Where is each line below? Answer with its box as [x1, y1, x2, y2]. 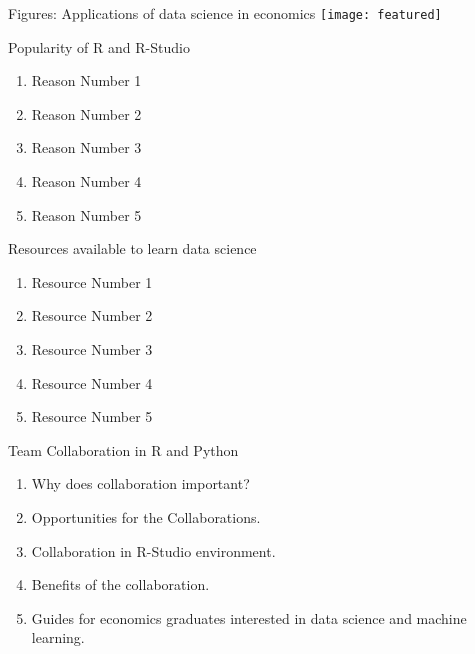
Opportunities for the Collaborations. [31, 506, 261, 527]
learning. [31, 627, 85, 648]
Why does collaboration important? [31, 473, 250, 494]
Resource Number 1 [31, 271, 153, 292]
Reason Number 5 [31, 204, 142, 225]
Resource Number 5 [31, 406, 153, 427]
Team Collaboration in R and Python [8, 439, 239, 460]
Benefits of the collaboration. [31, 574, 210, 595]
